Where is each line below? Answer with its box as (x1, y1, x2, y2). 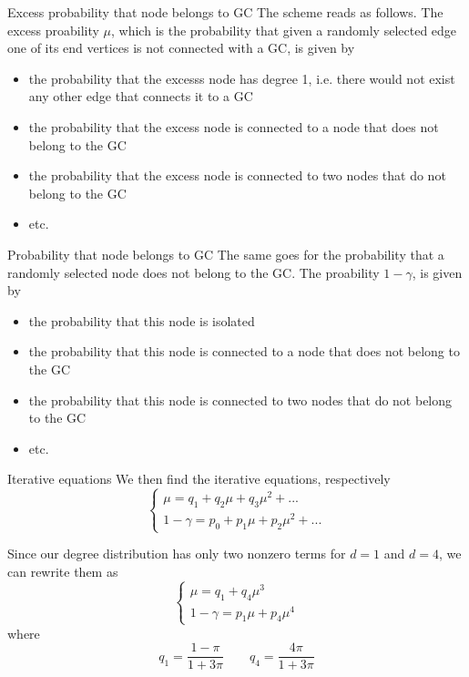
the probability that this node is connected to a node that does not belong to (28, 342, 460, 361)
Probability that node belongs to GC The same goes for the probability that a (7, 244, 444, 263)
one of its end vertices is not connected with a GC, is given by (7, 38, 355, 57)
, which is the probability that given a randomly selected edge (111, 20, 457, 39)
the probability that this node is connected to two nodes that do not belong (28, 390, 453, 409)
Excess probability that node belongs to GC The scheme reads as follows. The (7, 3, 444, 21)
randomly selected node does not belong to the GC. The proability (7, 262, 380, 282)
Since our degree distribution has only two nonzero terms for (7, 544, 346, 563)
